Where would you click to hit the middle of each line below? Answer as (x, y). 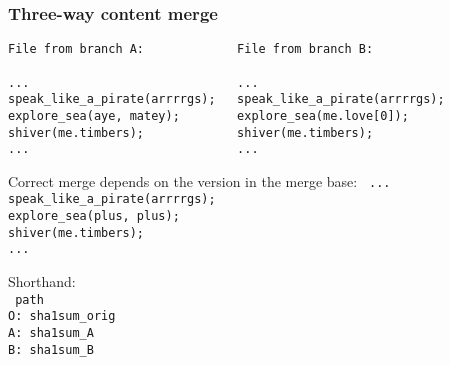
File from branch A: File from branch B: (191, 49)
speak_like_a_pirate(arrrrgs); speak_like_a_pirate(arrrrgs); (226, 99)
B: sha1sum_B (51, 349)
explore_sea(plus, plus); (94, 216)
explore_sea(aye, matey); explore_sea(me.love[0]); (208, 115)
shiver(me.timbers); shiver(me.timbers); (191, 132)
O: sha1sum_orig (62, 316)
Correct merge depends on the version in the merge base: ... (199, 180)
